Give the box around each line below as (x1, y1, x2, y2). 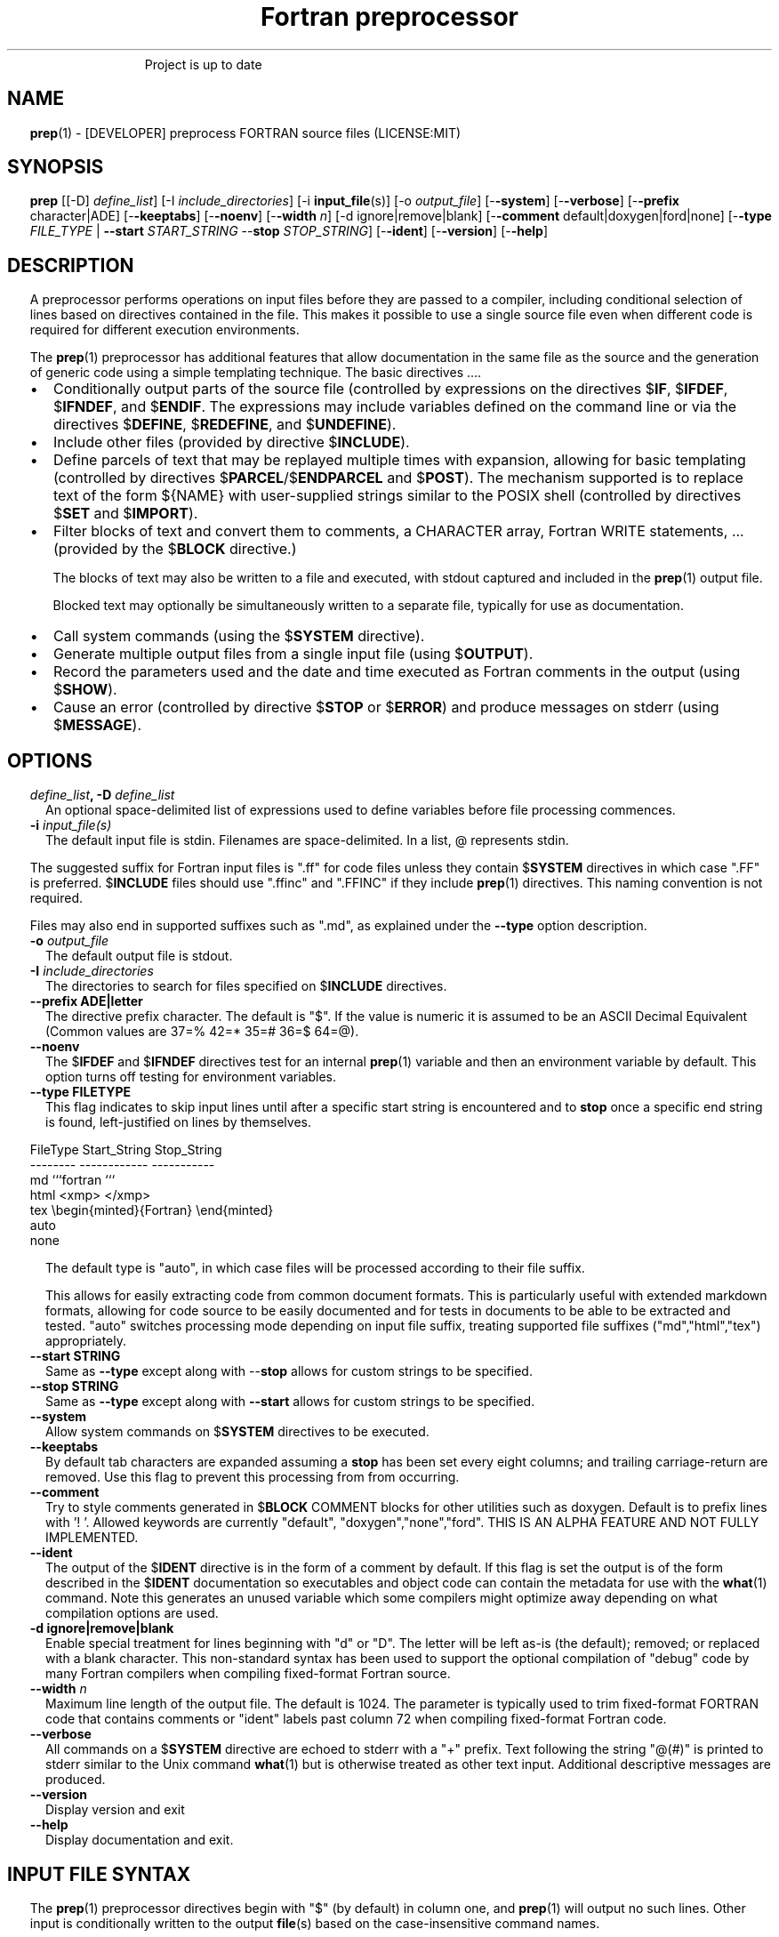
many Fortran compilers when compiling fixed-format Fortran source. (45, 1666, 451, 1682)
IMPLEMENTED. (45, 1530, 139, 1546)
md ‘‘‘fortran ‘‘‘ (29, 1172, 116, 1188)
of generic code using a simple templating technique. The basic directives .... (29, 365, 482, 381)
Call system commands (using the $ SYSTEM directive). (52, 627, 425, 646)
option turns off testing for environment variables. (45, 1069, 337, 1085)
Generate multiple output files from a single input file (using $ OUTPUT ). (52, 645, 534, 663)
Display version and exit (45, 1802, 185, 1818)
